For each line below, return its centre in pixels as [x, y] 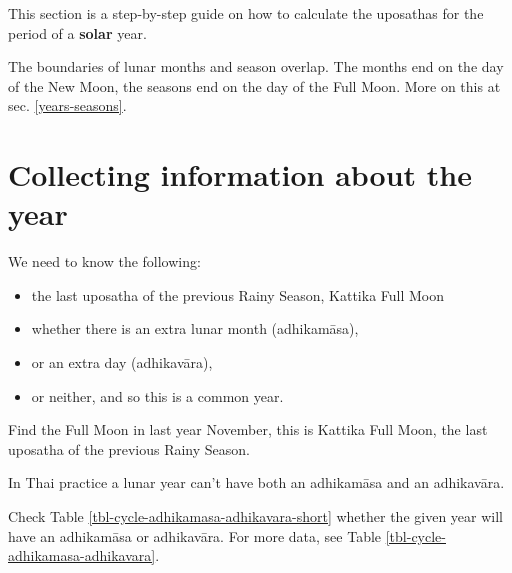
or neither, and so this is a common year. [157, 395]
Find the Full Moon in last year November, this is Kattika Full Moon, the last [248, 429]
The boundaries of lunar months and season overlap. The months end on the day [256, 66]
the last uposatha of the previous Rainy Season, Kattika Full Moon [238, 294]
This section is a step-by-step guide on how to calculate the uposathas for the [246, 13]
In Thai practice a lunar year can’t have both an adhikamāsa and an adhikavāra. [256, 482]
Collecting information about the [240, 174]
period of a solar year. [77, 32]
